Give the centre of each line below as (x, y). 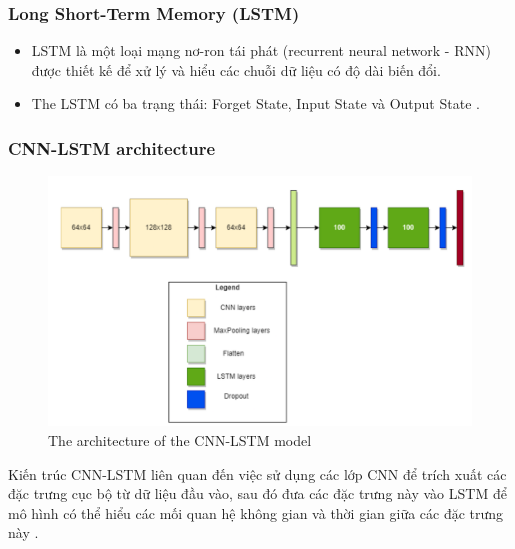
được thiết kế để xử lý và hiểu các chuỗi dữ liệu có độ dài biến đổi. (236, 69)
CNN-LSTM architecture (112, 147)
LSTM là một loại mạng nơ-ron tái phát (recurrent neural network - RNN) (261, 50)
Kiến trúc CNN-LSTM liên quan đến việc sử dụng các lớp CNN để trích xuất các (257, 473)
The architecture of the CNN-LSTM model (180, 439)
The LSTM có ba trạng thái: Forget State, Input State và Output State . (255, 103)
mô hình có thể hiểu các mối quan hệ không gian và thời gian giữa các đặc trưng (256, 512)
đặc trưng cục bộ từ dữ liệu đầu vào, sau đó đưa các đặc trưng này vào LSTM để (257, 493)
